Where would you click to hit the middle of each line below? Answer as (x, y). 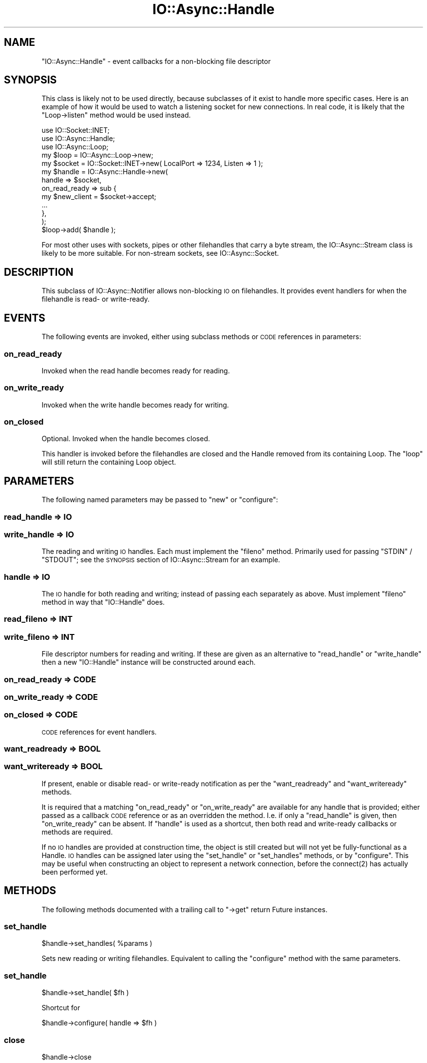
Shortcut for (61, 1008)
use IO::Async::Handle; (78, 139)
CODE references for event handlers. (99, 732)
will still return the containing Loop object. (109, 462)
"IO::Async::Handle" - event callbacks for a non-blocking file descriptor (156, 61)
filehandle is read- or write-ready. (96, 299)
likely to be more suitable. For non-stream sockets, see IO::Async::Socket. (160, 253)
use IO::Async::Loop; (75, 147)
